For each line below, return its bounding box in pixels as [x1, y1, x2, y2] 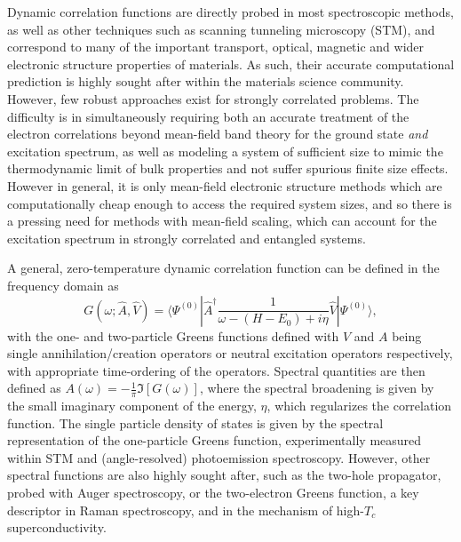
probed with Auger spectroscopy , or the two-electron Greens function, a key [7, 483, 419, 502]
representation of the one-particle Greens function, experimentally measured [7, 431, 422, 450]
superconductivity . [7, 518, 107, 537]
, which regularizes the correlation [266, 396, 452, 415]
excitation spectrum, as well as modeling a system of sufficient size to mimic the [7, 141, 443, 160]
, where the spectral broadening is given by [199, 379, 434, 397]
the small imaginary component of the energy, [7, 396, 257, 415]
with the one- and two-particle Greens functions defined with [7, 326, 339, 345]
